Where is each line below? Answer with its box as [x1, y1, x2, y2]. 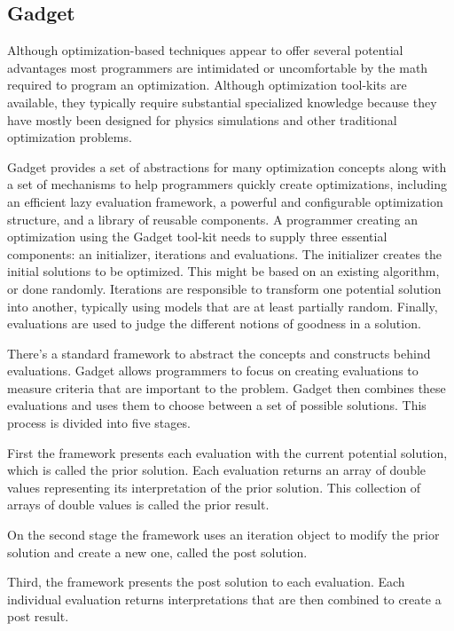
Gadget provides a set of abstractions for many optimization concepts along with [7, 157, 447, 176]
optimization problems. [7, 128, 132, 146]
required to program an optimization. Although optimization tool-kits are [7, 75, 407, 94]
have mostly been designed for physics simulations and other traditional [7, 110, 397, 129]
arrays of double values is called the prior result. [7, 495, 270, 514]
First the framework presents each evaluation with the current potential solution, [7, 443, 448, 461]
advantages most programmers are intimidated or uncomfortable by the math [7, 58, 428, 76]
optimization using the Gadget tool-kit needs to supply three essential [7, 227, 387, 246]
